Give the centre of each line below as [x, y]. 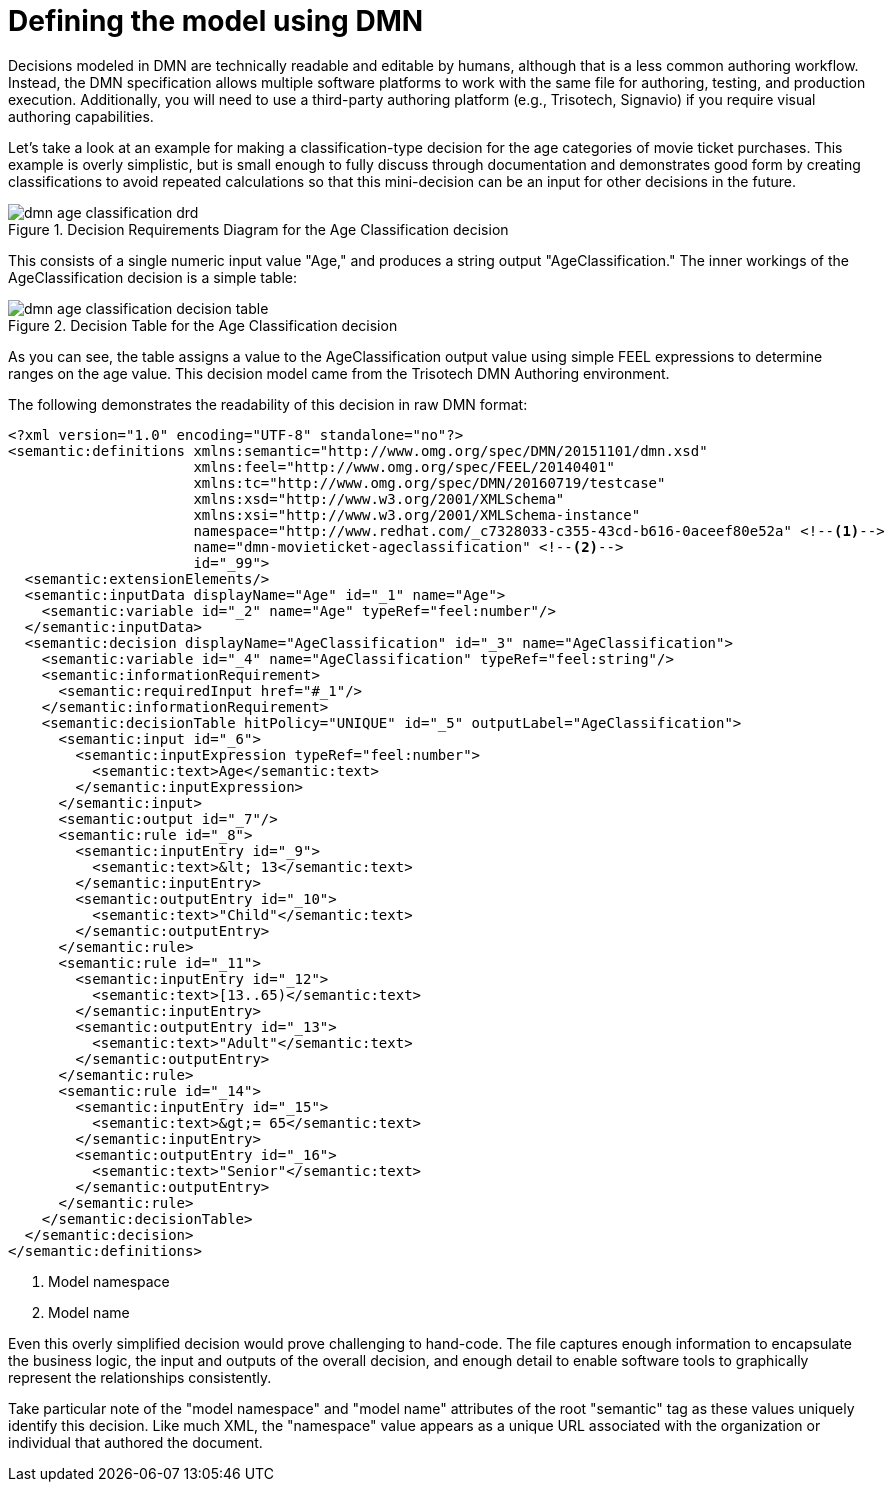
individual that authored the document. [135, 1442]
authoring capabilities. [81, 116]
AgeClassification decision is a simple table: [152, 277]
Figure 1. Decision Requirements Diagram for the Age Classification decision [258, 229]
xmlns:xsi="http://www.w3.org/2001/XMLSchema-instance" [417, 514]
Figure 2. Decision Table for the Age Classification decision [203, 325]
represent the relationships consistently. [140, 1377]
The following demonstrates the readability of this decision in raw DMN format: [268, 404]
